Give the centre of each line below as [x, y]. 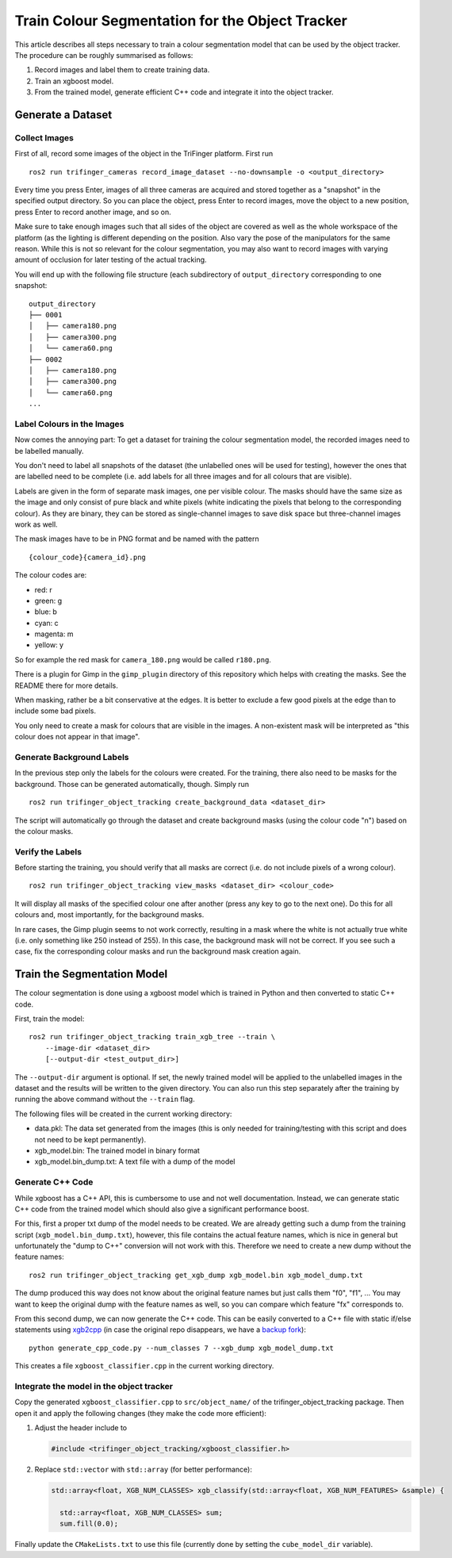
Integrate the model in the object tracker [94, 1386]
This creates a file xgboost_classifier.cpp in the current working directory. [144, 1366]
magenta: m [54, 634]
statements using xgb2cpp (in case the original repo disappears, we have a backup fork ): [161, 1330]
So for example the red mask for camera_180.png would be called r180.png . [143, 659]
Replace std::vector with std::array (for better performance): [144, 1470]
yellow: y [49, 645]
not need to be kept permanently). [90, 1139]
